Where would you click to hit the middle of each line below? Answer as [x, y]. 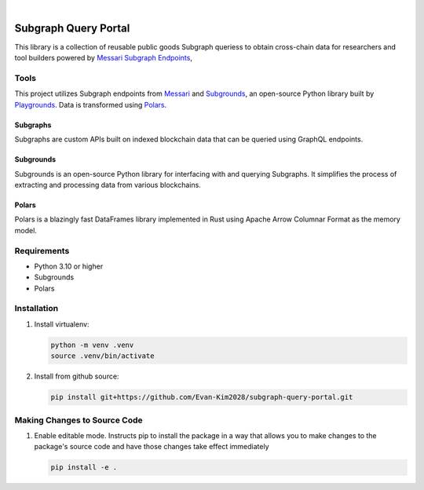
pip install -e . [84, 468]
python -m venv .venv [92, 345]
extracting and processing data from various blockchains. [108, 185]
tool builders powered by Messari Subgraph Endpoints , [103, 58]
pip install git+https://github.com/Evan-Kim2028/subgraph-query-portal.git [202, 397]
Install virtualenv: [62, 324]
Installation [37, 309]
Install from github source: [77, 376]
